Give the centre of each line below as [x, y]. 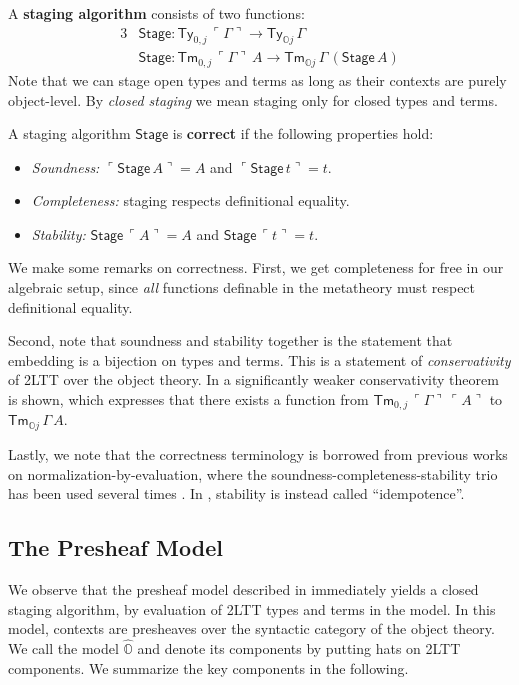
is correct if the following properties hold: [303, 133]
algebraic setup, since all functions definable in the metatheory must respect [242, 287]
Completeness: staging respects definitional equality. [190, 200]
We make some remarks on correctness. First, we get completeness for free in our [256, 267]
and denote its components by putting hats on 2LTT [299, 647]
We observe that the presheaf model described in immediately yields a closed [243, 588]
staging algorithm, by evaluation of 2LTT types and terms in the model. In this [252, 608]
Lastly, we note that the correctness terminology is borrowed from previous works [258, 453]
